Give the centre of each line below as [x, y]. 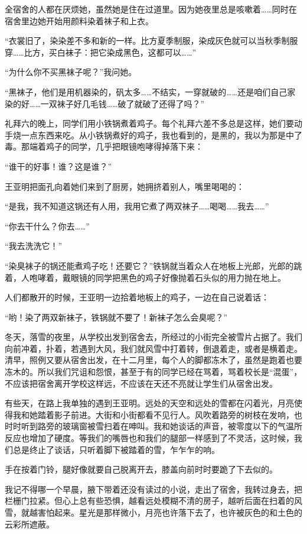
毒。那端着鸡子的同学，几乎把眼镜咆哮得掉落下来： [104, 146]
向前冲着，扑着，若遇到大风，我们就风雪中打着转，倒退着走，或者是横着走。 [153, 348]
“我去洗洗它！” [34, 246]
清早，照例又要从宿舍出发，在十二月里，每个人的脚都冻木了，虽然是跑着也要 [153, 360]
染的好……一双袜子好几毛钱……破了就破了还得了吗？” [105, 103]
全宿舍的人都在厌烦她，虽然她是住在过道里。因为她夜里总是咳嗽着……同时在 [151, 9]
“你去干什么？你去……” [47, 226]
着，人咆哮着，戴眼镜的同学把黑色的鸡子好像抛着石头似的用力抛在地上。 [145, 277]
